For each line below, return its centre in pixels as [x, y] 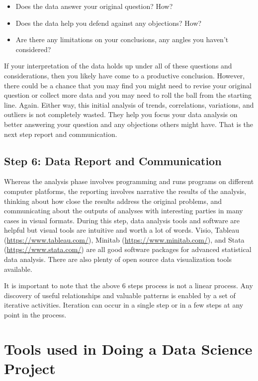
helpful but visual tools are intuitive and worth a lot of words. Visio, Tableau [122, 230]
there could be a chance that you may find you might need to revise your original [128, 85]
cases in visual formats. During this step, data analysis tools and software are [122, 220]
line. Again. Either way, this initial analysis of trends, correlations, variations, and [129, 104]
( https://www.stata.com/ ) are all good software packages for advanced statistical [128, 249]
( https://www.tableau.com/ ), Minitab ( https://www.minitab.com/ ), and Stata [124, 239]
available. [18, 269]
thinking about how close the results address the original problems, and [113, 201]
